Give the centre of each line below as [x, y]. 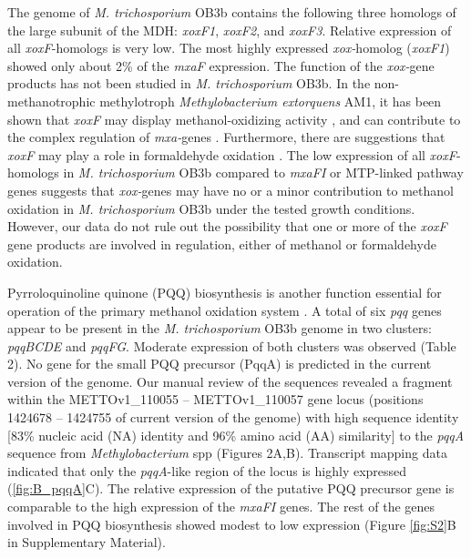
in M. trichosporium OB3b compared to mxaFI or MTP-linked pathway [263, 172]
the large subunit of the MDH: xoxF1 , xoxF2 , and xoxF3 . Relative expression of [230, 30]
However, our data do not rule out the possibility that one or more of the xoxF [227, 226]
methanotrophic [51, 101]
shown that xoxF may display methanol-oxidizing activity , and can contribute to [234, 119]
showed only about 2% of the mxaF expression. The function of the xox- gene [221, 65]
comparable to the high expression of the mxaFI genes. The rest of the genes [221, 507]
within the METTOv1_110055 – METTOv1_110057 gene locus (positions [215, 399]
